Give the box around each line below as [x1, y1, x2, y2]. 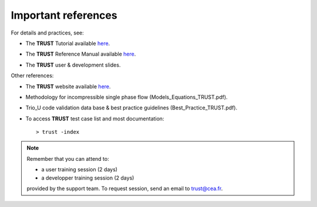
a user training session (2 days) [41, 166, 117, 173]
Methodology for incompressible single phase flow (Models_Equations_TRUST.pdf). [25, 94, 228, 101]
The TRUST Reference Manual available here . [25, 50, 136, 58]
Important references [11, 9, 117, 22]
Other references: [11, 72, 54, 79]
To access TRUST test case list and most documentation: [25, 115, 164, 122]
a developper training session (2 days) [41, 174, 134, 181]
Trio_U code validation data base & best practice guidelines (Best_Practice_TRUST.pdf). [25, 104, 238, 111]
